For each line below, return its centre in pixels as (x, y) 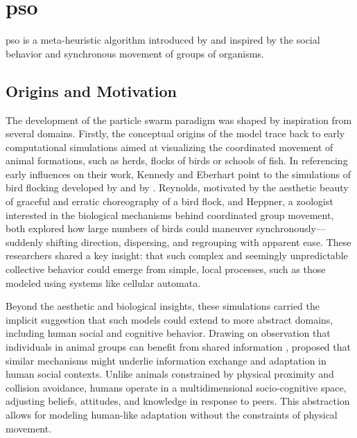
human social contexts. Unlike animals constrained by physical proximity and (170, 374)
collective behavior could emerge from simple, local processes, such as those (166, 269)
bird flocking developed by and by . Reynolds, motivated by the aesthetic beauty (177, 187)
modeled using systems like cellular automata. (103, 282)
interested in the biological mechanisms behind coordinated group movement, (170, 214)
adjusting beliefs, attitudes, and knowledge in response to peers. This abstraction (178, 401)
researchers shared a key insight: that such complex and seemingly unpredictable (177, 255)
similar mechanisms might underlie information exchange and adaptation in (166, 360)
